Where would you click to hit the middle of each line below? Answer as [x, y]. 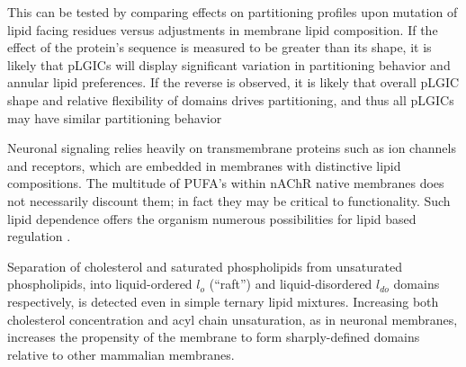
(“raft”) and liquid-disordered [291, 284]
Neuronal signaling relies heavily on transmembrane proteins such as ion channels [232, 148]
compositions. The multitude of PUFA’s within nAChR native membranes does [226, 183]
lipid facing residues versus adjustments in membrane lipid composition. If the [223, 29]
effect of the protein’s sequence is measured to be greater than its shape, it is [220, 47]
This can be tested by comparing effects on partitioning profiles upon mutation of [233, 12]
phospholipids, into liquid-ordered [100, 284]
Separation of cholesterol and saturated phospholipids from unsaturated [205, 266]
